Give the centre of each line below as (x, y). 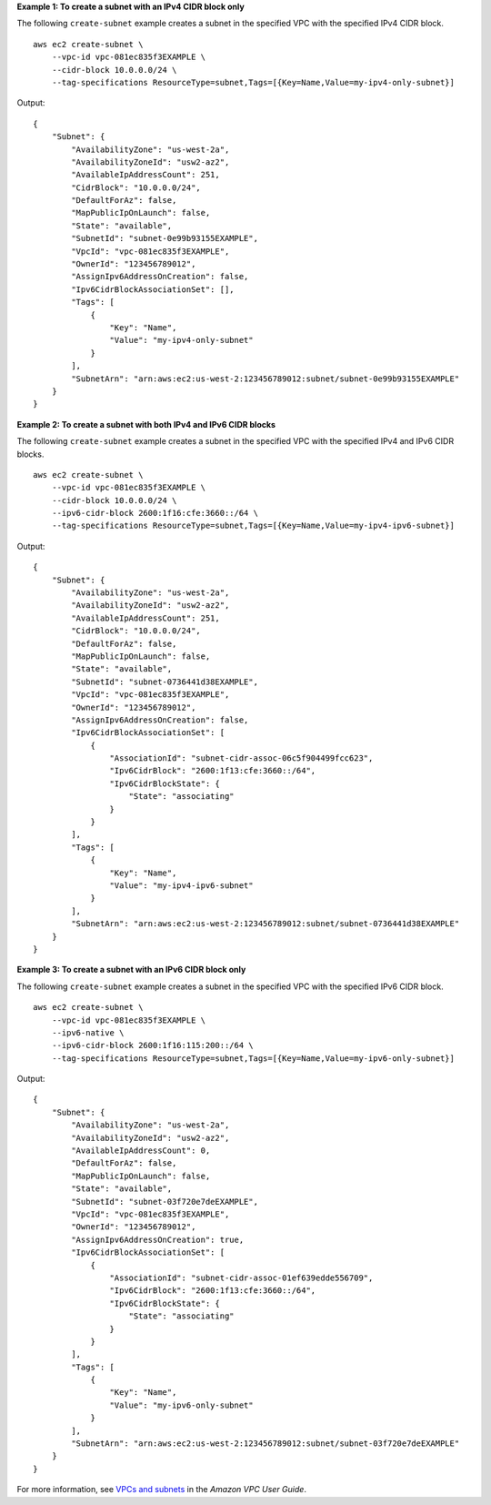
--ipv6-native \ (88, 1032)
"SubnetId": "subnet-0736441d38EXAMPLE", (165, 682)
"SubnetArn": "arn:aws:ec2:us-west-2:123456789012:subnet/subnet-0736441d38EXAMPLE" (266, 924)
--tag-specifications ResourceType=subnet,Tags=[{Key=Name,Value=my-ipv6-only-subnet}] (253, 1058)
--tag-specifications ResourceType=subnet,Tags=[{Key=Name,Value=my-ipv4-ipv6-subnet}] (253, 526)
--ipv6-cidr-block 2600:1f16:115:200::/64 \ (152, 1045)
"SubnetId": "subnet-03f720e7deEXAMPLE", (165, 1202)
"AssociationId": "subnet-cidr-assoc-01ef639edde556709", (241, 1278)
